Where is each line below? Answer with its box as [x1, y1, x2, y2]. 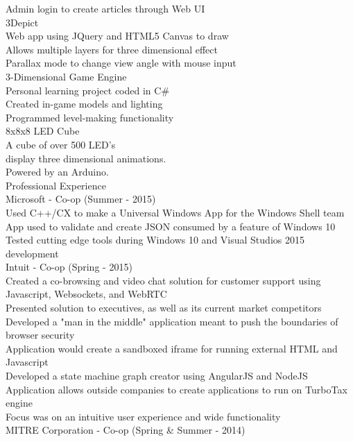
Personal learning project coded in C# [6, 83, 170, 97]
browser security [6, 328, 75, 342]
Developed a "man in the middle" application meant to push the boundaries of [6, 314, 338, 328]
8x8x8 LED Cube [6, 124, 80, 138]
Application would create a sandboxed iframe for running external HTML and [6, 341, 338, 355]
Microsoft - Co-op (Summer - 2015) [6, 192, 156, 206]
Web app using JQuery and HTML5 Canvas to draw [6, 28, 229, 43]
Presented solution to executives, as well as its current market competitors [6, 300, 322, 315]
